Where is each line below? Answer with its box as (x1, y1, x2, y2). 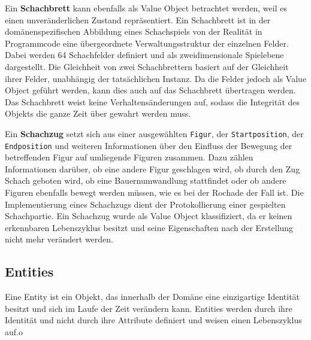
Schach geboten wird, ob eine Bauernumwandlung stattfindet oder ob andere (5, 174, 286, 187)
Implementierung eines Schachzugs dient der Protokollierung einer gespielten (5, 198, 286, 210)
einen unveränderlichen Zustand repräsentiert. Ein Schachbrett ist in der (5, 13, 271, 26)
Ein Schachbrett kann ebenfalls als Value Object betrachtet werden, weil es (5, 2, 287, 14)
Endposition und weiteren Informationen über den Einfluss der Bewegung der (5, 139, 292, 151)
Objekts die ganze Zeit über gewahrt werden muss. (5, 107, 191, 120)
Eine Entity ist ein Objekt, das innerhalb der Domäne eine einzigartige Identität (5, 290, 300, 303)
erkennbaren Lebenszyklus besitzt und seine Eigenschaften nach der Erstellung (5, 221, 294, 233)
